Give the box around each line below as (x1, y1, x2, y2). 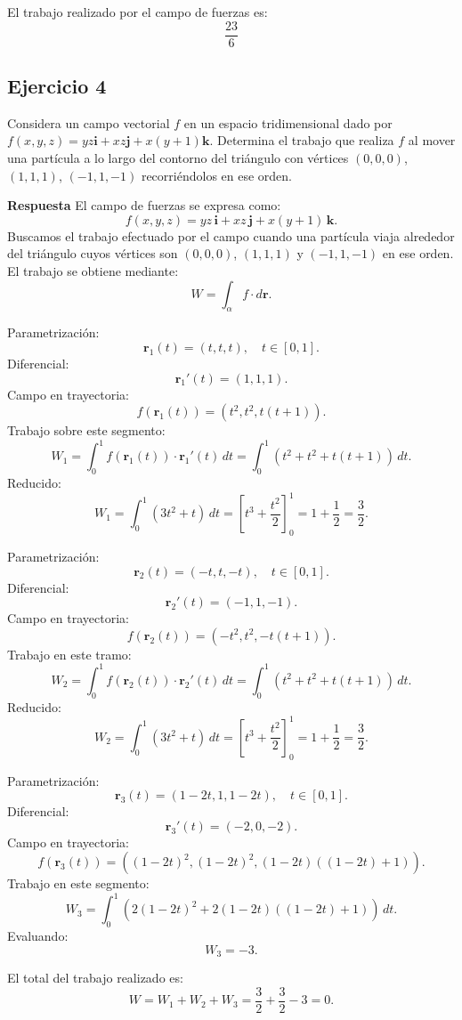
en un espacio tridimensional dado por (183, 113, 393, 132)
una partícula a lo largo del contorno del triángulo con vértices (7, 149, 349, 167)
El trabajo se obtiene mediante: (7, 262, 179, 280)
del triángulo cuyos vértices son (7, 244, 178, 263)
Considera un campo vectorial (7, 113, 170, 132)
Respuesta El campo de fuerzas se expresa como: (7, 196, 281, 215)
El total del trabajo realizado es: (7, 968, 183, 987)
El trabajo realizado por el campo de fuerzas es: (7, 3, 268, 20)
